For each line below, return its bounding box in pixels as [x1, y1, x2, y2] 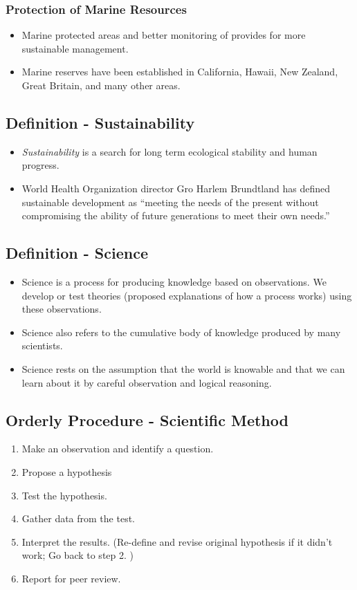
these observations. [21, 302, 102, 316]
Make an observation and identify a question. [21, 441, 214, 456]
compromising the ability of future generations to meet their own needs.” [21, 208, 330, 223]
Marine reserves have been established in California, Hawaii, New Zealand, [21, 64, 338, 79]
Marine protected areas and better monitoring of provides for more [21, 28, 306, 42]
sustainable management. [21, 41, 129, 55]
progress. [21, 158, 59, 172]
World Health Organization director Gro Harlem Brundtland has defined [21, 181, 331, 195]
